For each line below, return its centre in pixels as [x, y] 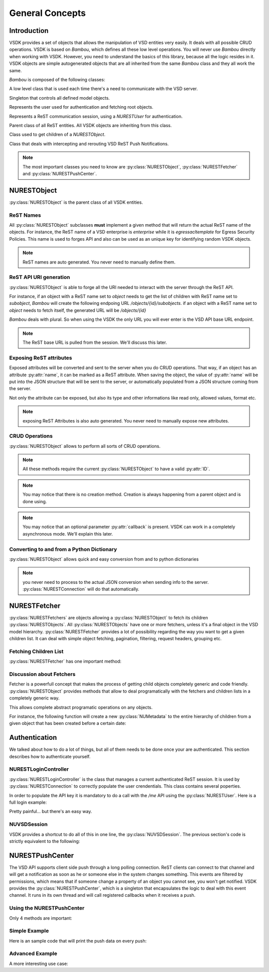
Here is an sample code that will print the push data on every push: [78, 941]
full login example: [28, 802]
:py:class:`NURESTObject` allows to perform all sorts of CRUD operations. [85, 446]
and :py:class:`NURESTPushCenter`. [60, 173]
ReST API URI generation [40, 278]
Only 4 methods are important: [41, 918]
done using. [35, 501]
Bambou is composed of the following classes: [57, 80]
